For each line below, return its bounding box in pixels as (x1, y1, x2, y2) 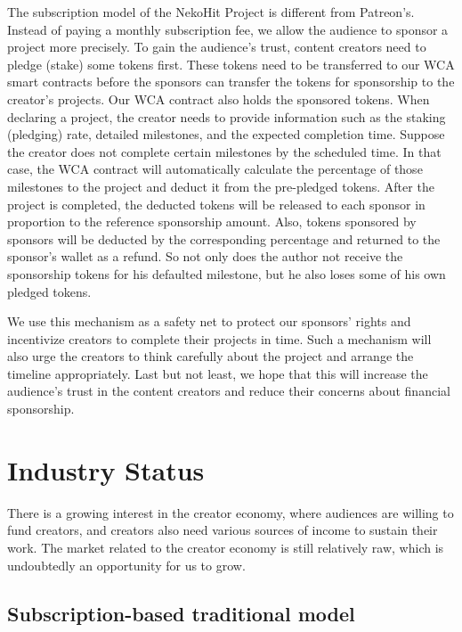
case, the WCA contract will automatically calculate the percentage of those (7, 160, 423, 178)
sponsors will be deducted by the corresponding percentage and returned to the (7, 229, 441, 248)
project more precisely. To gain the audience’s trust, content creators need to (7, 37, 426, 56)
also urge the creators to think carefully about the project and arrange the (7, 347, 414, 365)
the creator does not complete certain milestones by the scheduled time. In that (7, 142, 442, 160)
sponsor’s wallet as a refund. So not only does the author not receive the (7, 247, 403, 266)
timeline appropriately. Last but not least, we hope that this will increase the (7, 364, 428, 382)
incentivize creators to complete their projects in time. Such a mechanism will (7, 329, 432, 348)
